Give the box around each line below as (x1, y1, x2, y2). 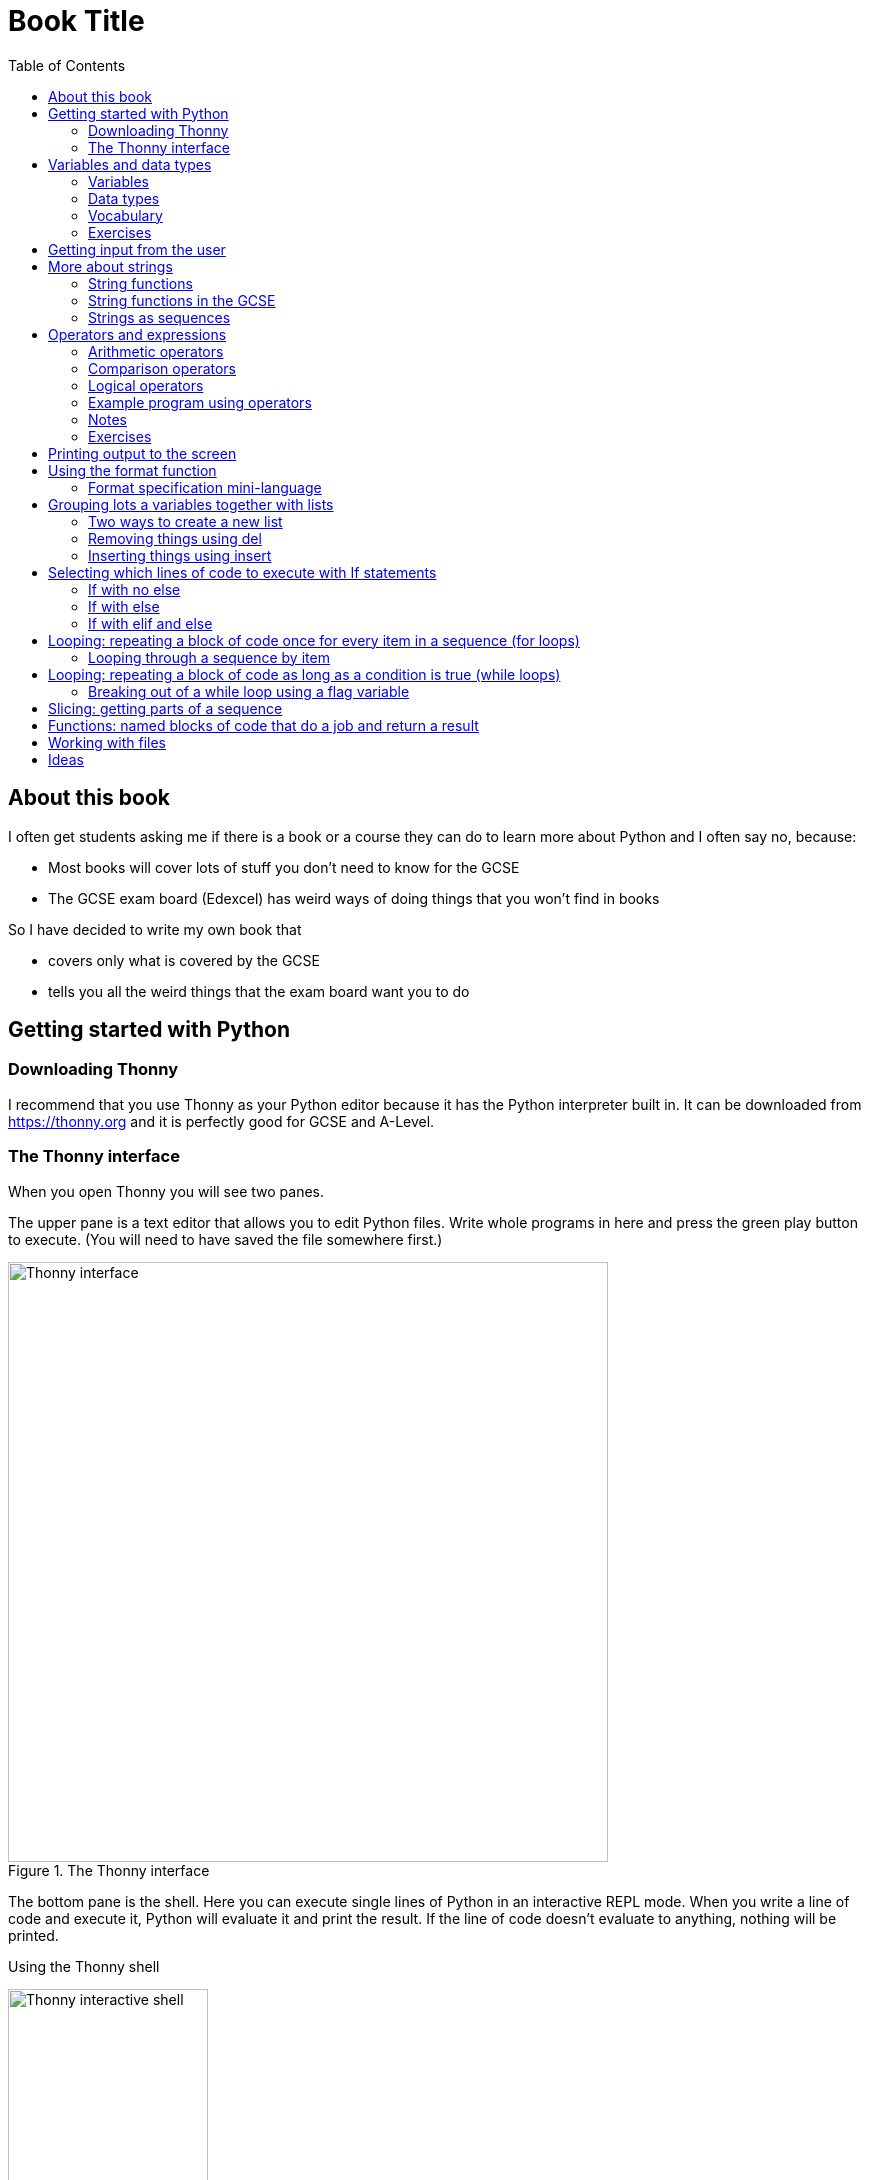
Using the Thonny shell (8, 1957, 160, 1975)
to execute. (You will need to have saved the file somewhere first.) (8, 1230, 443, 1248)
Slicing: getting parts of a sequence (48, 699, 283, 717)
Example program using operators (88, 393, 312, 411)
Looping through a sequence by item (88, 648, 330, 666)
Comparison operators (88, 359, 237, 377)
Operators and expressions (48, 325, 227, 343)
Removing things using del (88, 529, 262, 547)
